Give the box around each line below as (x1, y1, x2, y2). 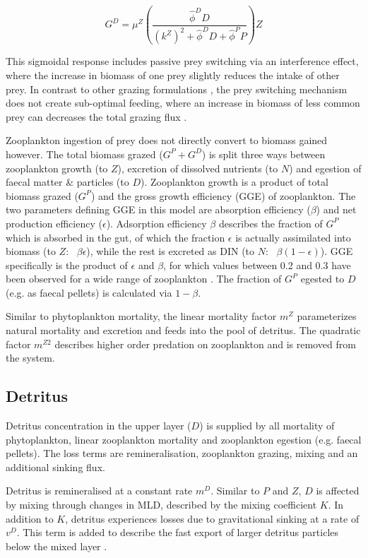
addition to (6, 511, 54, 526)
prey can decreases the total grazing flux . (6, 109, 187, 124)
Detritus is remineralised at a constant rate (6, 483, 193, 498)
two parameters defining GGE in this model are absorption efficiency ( (6, 202, 311, 217)
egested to (300, 271, 345, 286)
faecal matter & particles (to (6, 174, 129, 189)
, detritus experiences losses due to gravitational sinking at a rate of (65, 511, 360, 526)
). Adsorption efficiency (106, 215, 207, 230)
